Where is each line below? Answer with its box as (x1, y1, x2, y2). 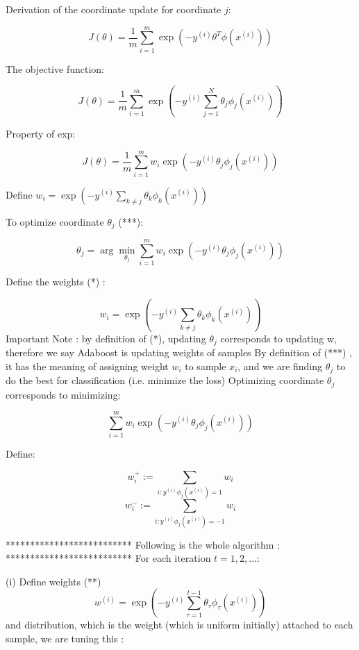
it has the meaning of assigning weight (6, 358, 169, 373)
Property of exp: (6, 126, 76, 141)
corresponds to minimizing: (6, 387, 121, 401)
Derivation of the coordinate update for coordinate (6, 2, 222, 16)
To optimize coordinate (6, 214, 104, 228)
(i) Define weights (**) (6, 574, 101, 588)
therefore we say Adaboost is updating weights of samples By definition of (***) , (6, 345, 352, 360)
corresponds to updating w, (220, 331, 337, 345)
